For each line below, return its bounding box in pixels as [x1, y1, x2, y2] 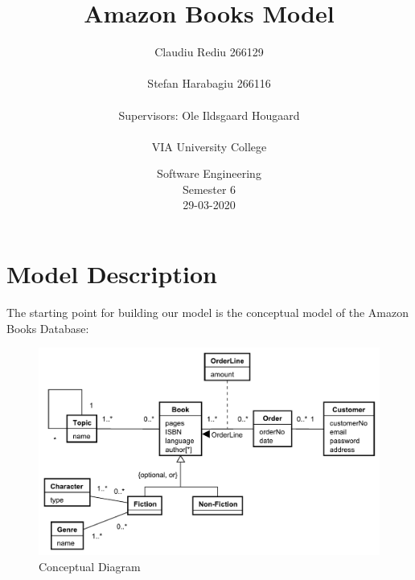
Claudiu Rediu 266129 [154, 43, 264, 60]
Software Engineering [157, 165, 261, 182]
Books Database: [6, 319, 89, 336]
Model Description [6, 257, 217, 290]
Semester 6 [182, 180, 236, 197]
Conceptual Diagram [39, 557, 141, 574]
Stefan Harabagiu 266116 [147, 75, 271, 92]
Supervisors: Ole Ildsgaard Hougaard [118, 106, 300, 123]
